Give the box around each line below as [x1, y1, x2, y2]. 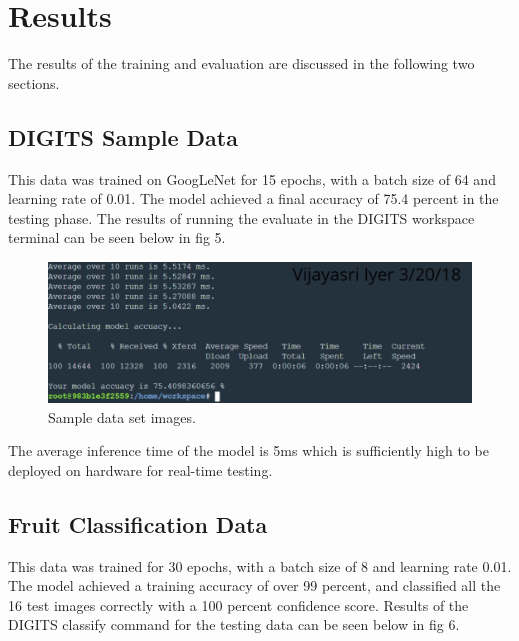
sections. [8, 72, 60, 93]
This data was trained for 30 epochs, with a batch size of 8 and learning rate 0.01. [8, 555, 512, 576]
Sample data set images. [48, 406, 196, 427]
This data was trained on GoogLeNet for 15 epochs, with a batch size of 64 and [8, 168, 496, 189]
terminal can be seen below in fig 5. [8, 227, 226, 248]
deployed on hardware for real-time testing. [8, 459, 273, 480]
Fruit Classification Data [8, 508, 268, 539]
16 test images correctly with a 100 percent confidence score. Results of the [8, 594, 469, 615]
